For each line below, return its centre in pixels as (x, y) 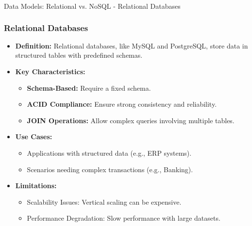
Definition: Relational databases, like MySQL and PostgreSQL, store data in (132, 45)
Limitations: (36, 186)
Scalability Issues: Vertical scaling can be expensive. (104, 202)
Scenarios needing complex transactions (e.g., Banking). (110, 169)
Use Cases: (34, 137)
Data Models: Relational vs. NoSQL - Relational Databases (92, 6)
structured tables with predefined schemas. (79, 55)
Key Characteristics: (50, 71)
